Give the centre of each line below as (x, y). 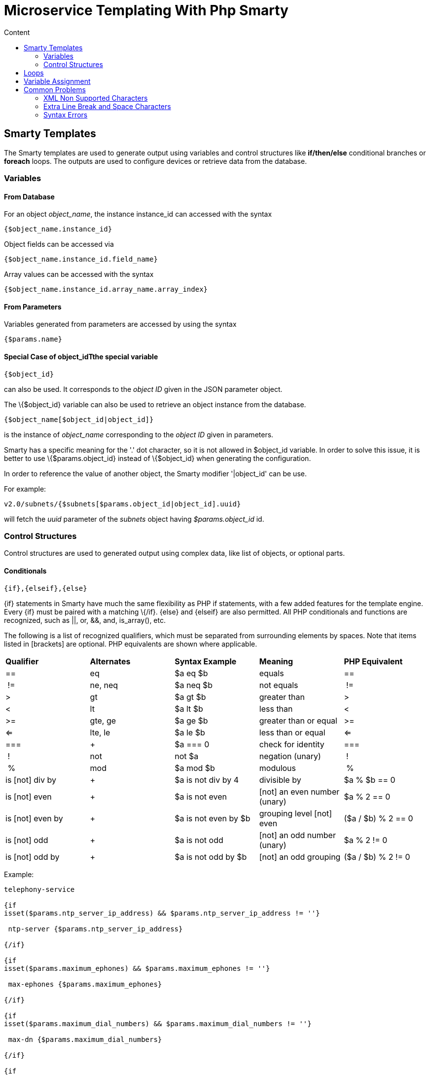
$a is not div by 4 (207, 780)
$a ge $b (191, 720)
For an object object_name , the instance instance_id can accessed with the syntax (138, 214)
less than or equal (292, 732)
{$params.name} (33, 339)
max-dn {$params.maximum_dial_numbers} (85, 1039)
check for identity (292, 744)
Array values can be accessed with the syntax (79, 274)
